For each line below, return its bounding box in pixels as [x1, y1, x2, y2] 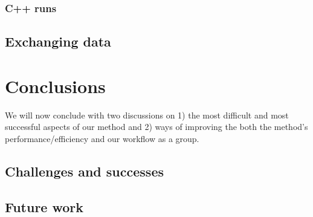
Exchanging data [5, 32, 111, 51]
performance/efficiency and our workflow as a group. [5, 132, 199, 144]
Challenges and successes [5, 161, 164, 180]
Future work [5, 197, 84, 216]
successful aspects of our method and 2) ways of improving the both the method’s [5, 120, 308, 133]
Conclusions [5, 73, 106, 98]
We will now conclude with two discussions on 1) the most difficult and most [5, 108, 289, 121]
